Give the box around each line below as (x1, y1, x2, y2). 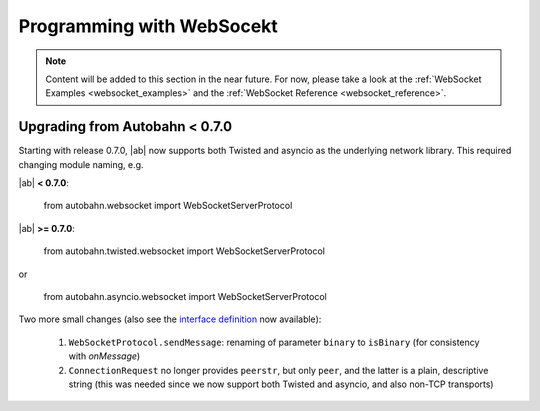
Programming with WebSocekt (18, 15, 279, 37)
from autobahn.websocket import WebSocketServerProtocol (43, 200, 293, 212)
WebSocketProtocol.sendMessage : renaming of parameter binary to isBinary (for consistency (68, 336, 480, 348)
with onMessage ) (68, 350, 141, 362)
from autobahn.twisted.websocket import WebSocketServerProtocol (43, 245, 325, 257)
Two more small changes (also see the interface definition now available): (18, 313, 322, 325)
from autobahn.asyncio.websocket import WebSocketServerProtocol (43, 290, 327, 302)
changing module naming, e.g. (18, 158, 144, 170)
